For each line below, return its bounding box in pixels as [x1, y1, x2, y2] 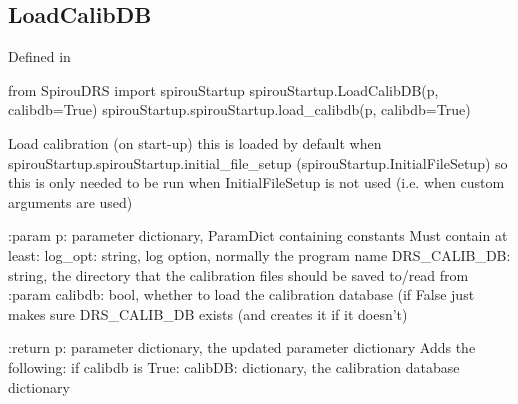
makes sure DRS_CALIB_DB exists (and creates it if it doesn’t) [8, 303, 408, 324]
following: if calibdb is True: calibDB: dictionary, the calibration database [8, 356, 460, 377]
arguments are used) [8, 191, 133, 212]
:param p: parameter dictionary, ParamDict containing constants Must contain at [8, 225, 508, 246]
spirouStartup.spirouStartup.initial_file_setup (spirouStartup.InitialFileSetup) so [8, 152, 508, 173]
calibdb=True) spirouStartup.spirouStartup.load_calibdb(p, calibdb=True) [8, 99, 471, 120]
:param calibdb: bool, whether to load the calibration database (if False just [8, 284, 475, 305]
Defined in [8, 46, 71, 67]
